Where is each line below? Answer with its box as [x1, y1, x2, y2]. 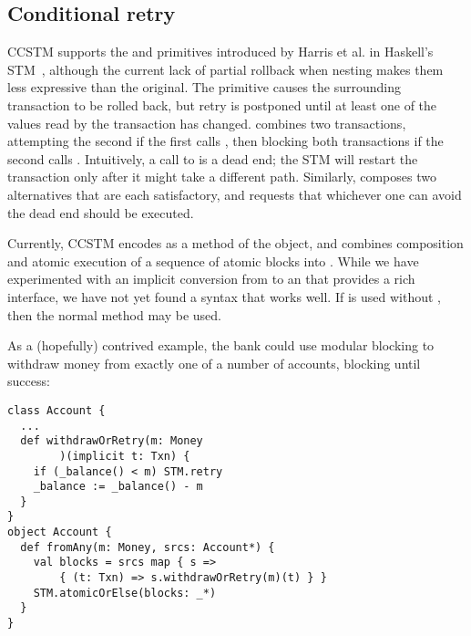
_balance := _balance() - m [33, 480, 203, 494]
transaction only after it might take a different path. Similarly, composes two [7, 167, 436, 186]
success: [7, 371, 50, 391]
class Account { [7, 403, 106, 417]
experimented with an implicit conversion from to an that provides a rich [7, 269, 415, 288]
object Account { [7, 526, 112, 539]
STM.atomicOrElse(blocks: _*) [33, 586, 217, 600]
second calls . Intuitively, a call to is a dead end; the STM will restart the [7, 149, 418, 168]
